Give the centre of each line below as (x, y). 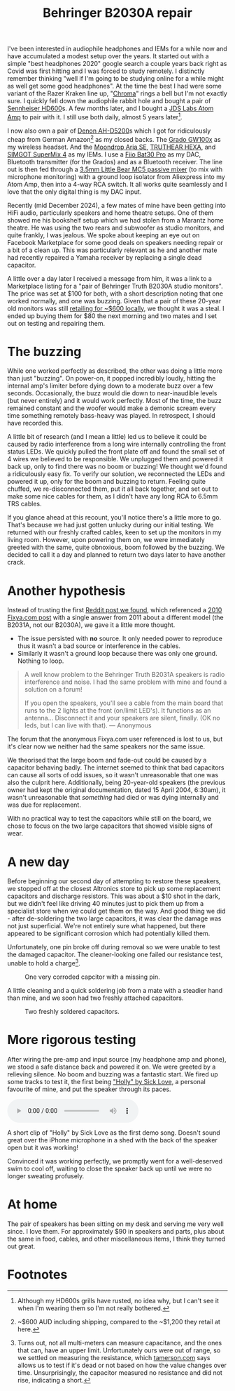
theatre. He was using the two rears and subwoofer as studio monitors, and (116, 228)
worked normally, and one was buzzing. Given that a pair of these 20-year (114, 301)
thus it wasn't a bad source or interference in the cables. (99, 646)
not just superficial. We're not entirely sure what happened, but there (107, 926)
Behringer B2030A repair (117, 13)
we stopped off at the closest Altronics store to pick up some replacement (114, 889)
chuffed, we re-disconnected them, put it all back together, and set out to (113, 489)
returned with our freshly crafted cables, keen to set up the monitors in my (114, 532)
